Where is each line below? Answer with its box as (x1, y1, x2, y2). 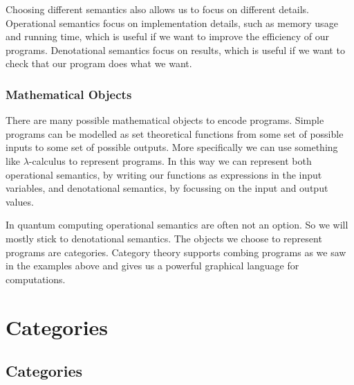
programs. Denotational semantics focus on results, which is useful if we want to (6, 42, 345, 57)
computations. (6, 271, 66, 286)
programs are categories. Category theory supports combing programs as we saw (6, 244, 346, 259)
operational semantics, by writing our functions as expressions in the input (6, 167, 322, 181)
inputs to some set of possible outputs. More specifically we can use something (6, 140, 338, 154)
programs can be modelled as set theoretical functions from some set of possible (6, 126, 344, 141)
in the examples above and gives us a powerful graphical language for (6, 258, 299, 273)
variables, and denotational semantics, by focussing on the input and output (6, 181, 328, 195)
